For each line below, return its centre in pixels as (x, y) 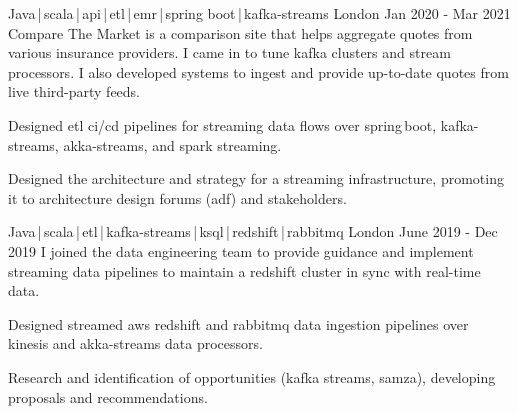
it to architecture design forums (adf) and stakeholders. (177, 197)
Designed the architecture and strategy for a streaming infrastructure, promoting (256, 178)
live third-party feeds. (74, 91)
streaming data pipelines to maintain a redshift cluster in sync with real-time (244, 270)
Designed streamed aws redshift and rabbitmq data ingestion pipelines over (238, 323)
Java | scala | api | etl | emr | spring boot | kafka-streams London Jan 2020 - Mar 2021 (259, 13)
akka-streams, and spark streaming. (172, 144)
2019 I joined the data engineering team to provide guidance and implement (241, 250)
